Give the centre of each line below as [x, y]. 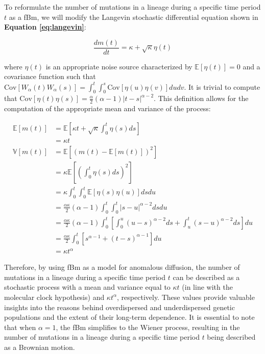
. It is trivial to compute [222, 86]
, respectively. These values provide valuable [186, 297]
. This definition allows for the [201, 98]
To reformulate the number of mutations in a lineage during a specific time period [132, 7]
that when [20, 327]
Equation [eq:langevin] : [45, 27]
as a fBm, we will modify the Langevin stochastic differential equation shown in [134, 17]
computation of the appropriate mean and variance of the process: [107, 108]
